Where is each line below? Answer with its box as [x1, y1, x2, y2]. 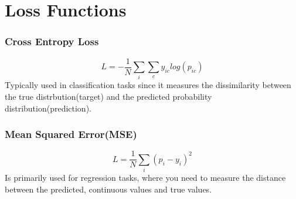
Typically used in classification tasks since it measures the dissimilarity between [5, 79, 291, 91]
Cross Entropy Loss [5, 34, 99, 49]
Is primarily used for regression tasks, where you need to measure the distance [5, 171, 286, 184]
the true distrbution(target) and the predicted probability [5, 90, 212, 102]
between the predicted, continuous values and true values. [5, 183, 212, 195]
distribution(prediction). [5, 102, 91, 114]
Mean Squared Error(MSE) [5, 127, 137, 141]
